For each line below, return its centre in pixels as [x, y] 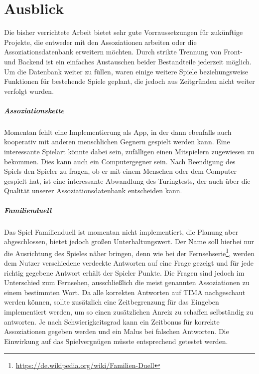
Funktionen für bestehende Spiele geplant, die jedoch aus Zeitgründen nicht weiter [129, 81]
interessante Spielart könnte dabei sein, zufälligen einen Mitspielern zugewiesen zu [129, 152]
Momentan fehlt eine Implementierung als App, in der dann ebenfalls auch [118, 132]
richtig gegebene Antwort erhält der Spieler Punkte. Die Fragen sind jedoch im [124, 272]
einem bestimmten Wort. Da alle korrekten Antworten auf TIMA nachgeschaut [125, 292]
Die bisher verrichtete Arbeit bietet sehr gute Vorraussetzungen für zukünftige [124, 32]
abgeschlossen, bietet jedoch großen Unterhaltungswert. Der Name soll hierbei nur [129, 241]
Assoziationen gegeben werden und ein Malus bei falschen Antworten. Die [117, 331]
